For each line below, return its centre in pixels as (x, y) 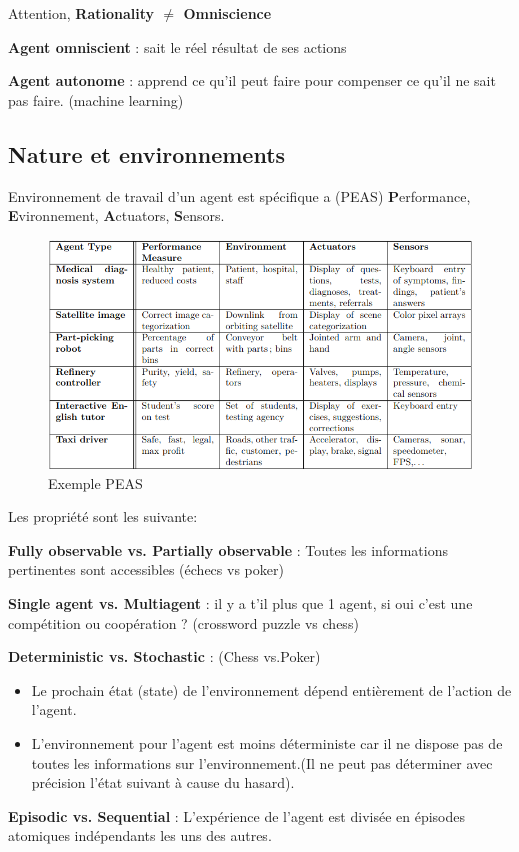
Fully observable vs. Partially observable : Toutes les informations (228, 549)
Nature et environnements (147, 153)
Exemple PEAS (95, 482)
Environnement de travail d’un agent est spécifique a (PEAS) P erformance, (239, 195)
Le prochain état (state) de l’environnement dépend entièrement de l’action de (271, 689)
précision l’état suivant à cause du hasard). (163, 782)
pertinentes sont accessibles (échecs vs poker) (146, 569)
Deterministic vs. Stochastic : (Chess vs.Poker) (164, 656)
